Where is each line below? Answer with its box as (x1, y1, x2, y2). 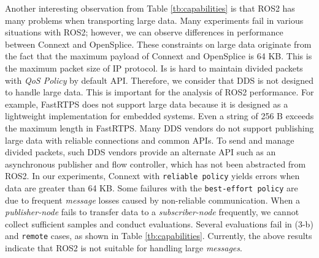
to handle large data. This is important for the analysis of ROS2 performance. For (5, 86, 314, 98)
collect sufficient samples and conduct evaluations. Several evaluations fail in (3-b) (5, 217, 313, 230)
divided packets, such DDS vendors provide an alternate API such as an (5, 146, 276, 158)
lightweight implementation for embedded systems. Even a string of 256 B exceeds (5, 109, 314, 122)
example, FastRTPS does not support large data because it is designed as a (5, 97, 288, 110)
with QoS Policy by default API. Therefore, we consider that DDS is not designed (5, 73, 314, 86)
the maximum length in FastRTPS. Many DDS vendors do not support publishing (5, 121, 314, 134)
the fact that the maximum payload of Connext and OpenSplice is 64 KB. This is (5, 50, 312, 62)
